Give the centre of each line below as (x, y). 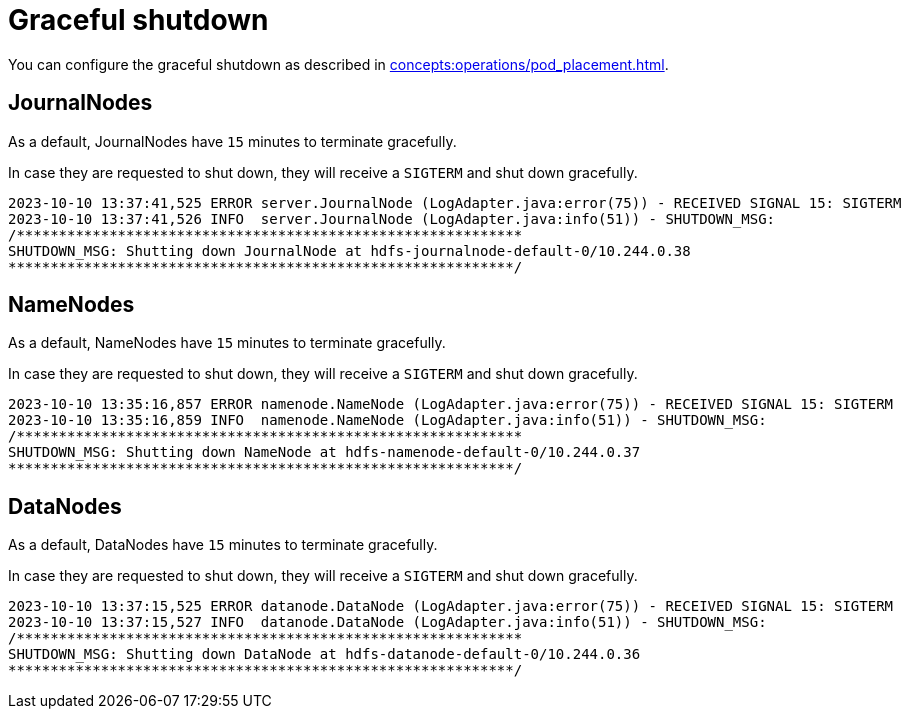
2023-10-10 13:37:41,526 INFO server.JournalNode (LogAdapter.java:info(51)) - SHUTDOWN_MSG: (392, 218)
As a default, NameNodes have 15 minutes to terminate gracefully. (227, 343)
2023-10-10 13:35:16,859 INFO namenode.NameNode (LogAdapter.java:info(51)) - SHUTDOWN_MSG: (387, 420)
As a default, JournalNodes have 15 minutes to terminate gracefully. (232, 141)
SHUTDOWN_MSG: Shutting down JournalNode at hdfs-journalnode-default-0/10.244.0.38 (349, 250)
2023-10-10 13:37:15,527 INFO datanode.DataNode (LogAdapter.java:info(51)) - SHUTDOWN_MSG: (387, 622)
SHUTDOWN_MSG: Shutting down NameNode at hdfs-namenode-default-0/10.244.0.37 (324, 452)
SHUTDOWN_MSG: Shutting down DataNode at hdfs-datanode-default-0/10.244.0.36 (324, 654)
